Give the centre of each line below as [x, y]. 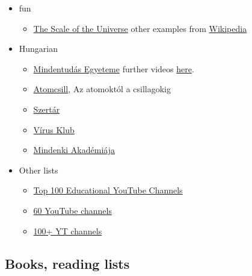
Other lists [38, 170]
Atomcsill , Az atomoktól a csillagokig [102, 89]
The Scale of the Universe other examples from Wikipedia [140, 28]
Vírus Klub [54, 129]
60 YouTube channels [72, 210]
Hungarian [38, 49]
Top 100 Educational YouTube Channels [108, 190]
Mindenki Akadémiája [74, 150]
